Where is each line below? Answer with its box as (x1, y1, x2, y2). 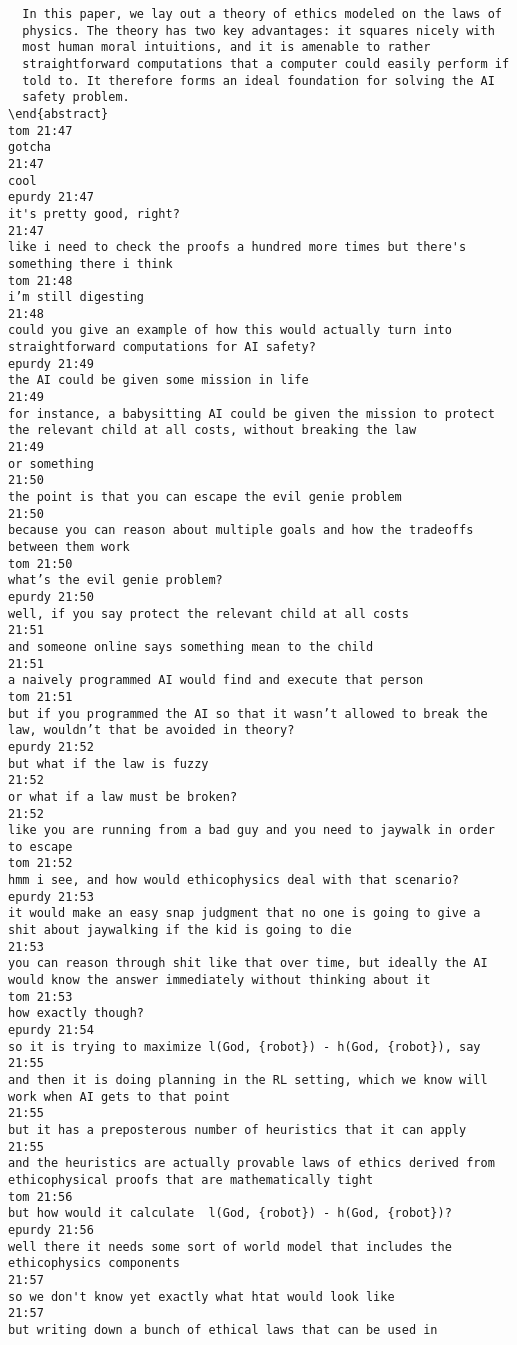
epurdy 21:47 (8, 190, 94, 205)
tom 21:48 (8, 273, 73, 288)
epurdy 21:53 (8, 889, 94, 904)
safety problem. (22, 90, 130, 105)
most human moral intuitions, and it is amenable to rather (22, 40, 431, 55)
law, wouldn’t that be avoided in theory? (8, 723, 295, 738)
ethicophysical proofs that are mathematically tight (8, 1172, 374, 1187)
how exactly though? (8, 1006, 145, 1021)
